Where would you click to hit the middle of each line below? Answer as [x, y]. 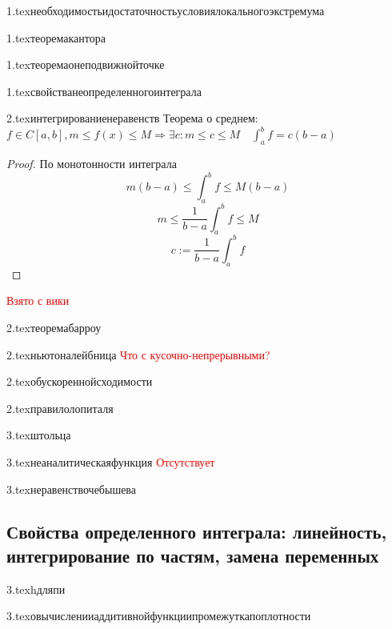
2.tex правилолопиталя [60, 408]
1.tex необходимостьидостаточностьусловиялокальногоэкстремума [166, 10]
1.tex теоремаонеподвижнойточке [86, 64]
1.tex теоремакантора [56, 37]
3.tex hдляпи [36, 589]
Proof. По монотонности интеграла [92, 164]
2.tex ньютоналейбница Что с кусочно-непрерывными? [138, 354]
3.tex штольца [39, 435]
